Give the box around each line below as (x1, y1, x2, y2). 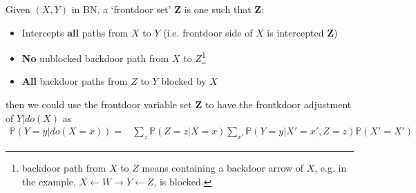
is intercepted (267, 25, 324, 39)
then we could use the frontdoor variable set (6, 97, 192, 112)
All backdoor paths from (21, 74, 128, 88)
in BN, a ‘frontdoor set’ (71, 2, 171, 16)
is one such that (184, 2, 252, 16)
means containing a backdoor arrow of (142, 161, 304, 175)
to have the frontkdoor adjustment (205, 97, 352, 112)
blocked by (161, 74, 207, 88)
